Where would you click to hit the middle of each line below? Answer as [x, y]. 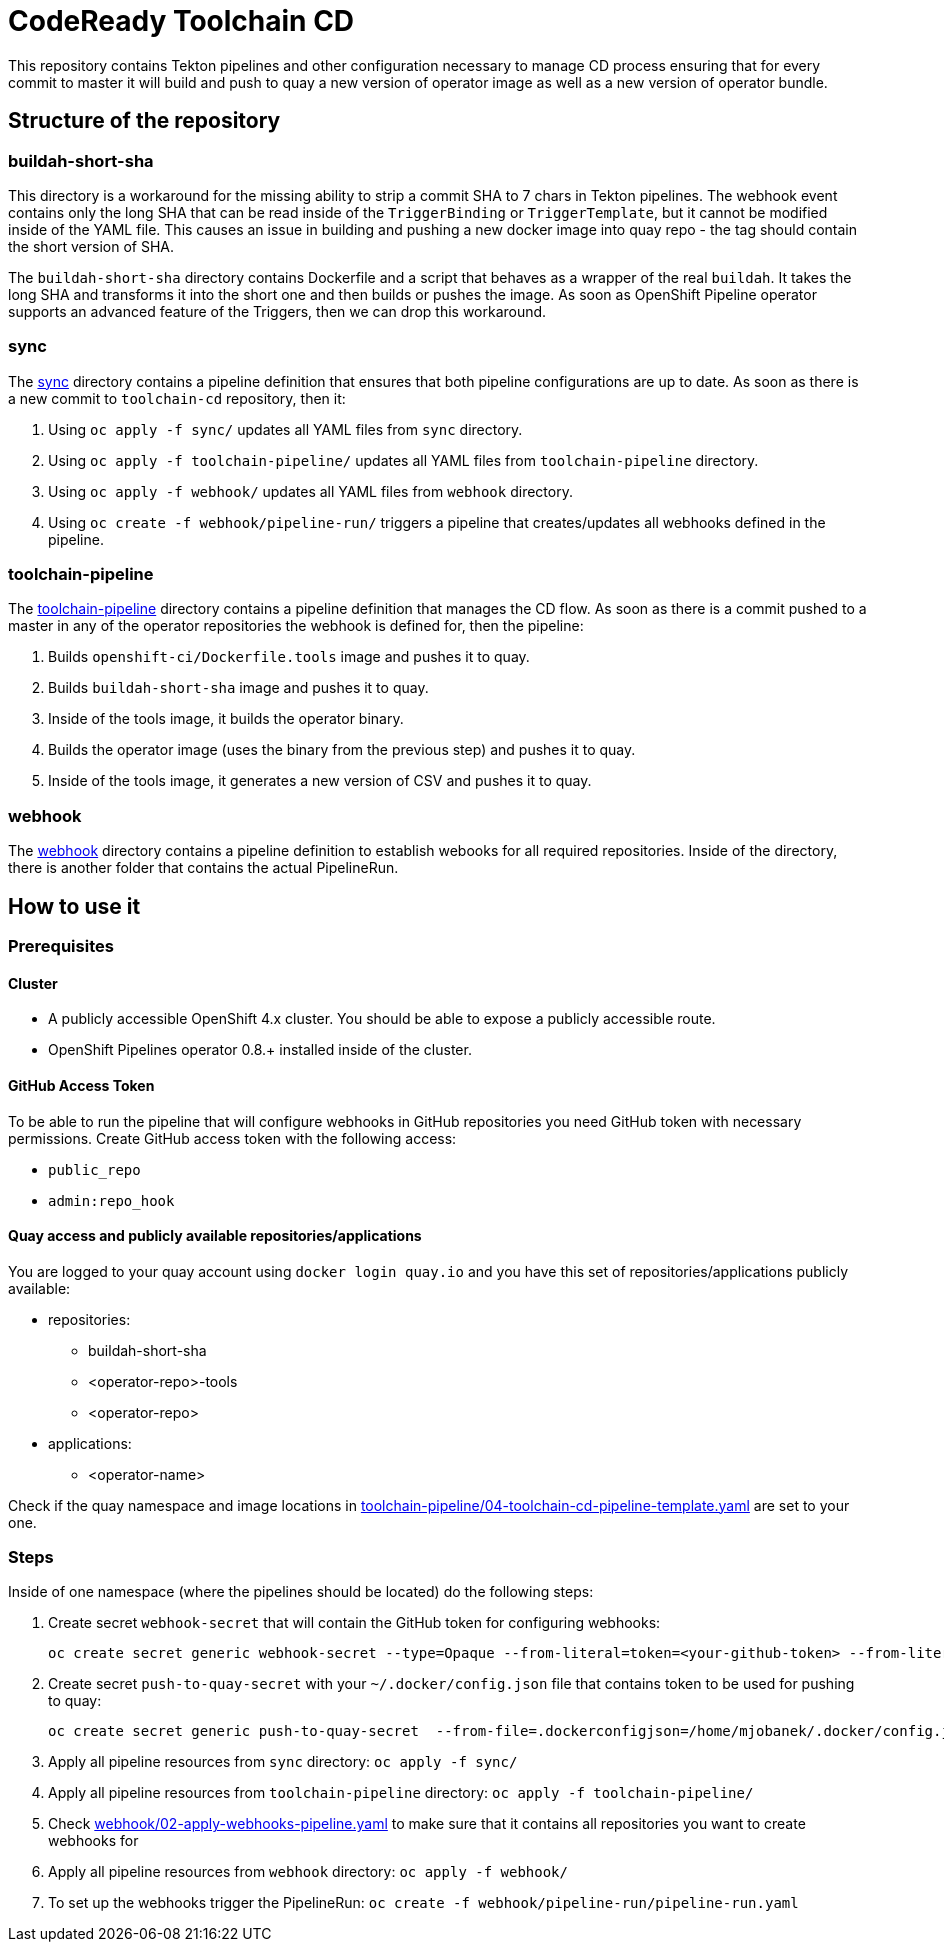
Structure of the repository [144, 121]
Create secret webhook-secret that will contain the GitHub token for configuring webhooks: [354, 1623]
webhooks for [93, 1841]
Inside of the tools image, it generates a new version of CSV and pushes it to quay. [320, 781]
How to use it [74, 906]
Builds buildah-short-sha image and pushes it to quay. [238, 688]
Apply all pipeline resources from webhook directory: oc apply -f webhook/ [308, 1872]
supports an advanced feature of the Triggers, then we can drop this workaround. [277, 311]
